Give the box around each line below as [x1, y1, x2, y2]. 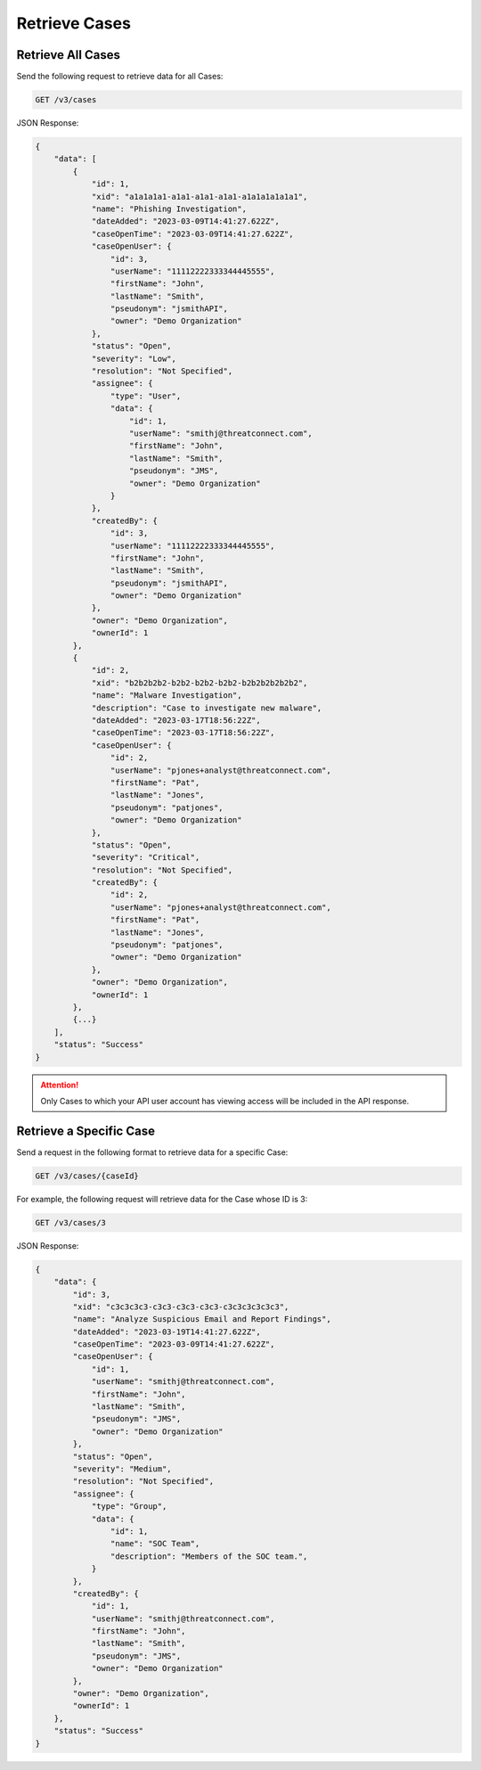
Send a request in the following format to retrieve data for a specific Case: [16, 1146, 289, 1158]
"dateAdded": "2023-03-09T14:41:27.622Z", [91, 217, 280, 226]
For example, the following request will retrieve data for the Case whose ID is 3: [16, 1193, 308, 1204]
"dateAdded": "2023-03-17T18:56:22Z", [91, 715, 262, 725]
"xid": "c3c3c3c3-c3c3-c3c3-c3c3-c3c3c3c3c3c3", [72, 1301, 289, 1312]
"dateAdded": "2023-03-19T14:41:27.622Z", [72, 1326, 262, 1337]
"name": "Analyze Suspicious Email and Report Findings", [72, 1315, 331, 1324]
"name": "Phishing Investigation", [91, 203, 247, 214]
